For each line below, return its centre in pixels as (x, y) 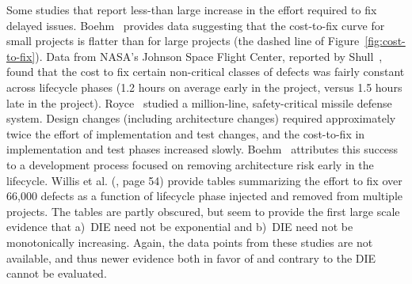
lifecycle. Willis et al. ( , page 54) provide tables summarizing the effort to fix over (204, 180)
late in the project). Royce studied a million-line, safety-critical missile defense (199, 102)
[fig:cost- (385, 41)
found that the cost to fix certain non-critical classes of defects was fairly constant (206, 72)
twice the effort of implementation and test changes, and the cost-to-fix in (186, 133)
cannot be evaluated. (57, 273)
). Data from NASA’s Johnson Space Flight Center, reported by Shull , (209, 56)
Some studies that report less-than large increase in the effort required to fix (192, 9)
